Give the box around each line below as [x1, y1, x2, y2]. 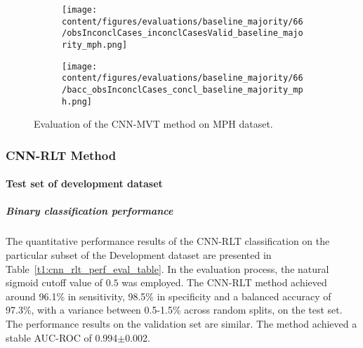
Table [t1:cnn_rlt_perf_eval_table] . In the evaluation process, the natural [6, 261, 329, 276]
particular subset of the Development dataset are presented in [6, 248, 272, 262]
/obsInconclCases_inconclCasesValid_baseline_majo [62, 28, 303, 39]
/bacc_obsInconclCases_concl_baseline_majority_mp [62, 84, 303, 95]
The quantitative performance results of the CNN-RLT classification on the [6, 234, 330, 248]
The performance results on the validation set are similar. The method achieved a [6, 316, 357, 330]
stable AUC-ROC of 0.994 [6, 330, 118, 344]
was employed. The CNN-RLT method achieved [121, 275, 327, 290]
